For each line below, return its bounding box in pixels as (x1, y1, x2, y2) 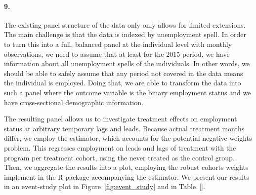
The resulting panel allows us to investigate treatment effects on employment (4, 114, 237, 124)
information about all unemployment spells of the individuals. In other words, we (4, 58, 250, 69)
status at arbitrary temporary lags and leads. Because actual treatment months (4, 123, 245, 133)
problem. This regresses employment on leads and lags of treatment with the (4, 142, 236, 153)
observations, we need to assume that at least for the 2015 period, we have (4, 48, 230, 59)
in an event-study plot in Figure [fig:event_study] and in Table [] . (4, 181, 205, 192)
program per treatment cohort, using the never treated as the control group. (4, 152, 235, 162)
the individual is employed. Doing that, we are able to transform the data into (4, 78, 241, 88)
